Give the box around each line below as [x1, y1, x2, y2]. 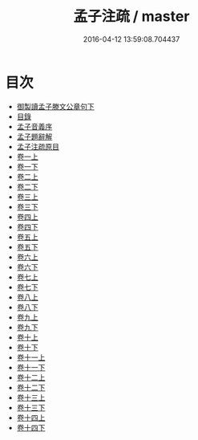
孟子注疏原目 [16, 141, 59, 151]
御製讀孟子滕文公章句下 [16, 101, 95, 111]
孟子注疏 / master [73, 7, 190, 26]
